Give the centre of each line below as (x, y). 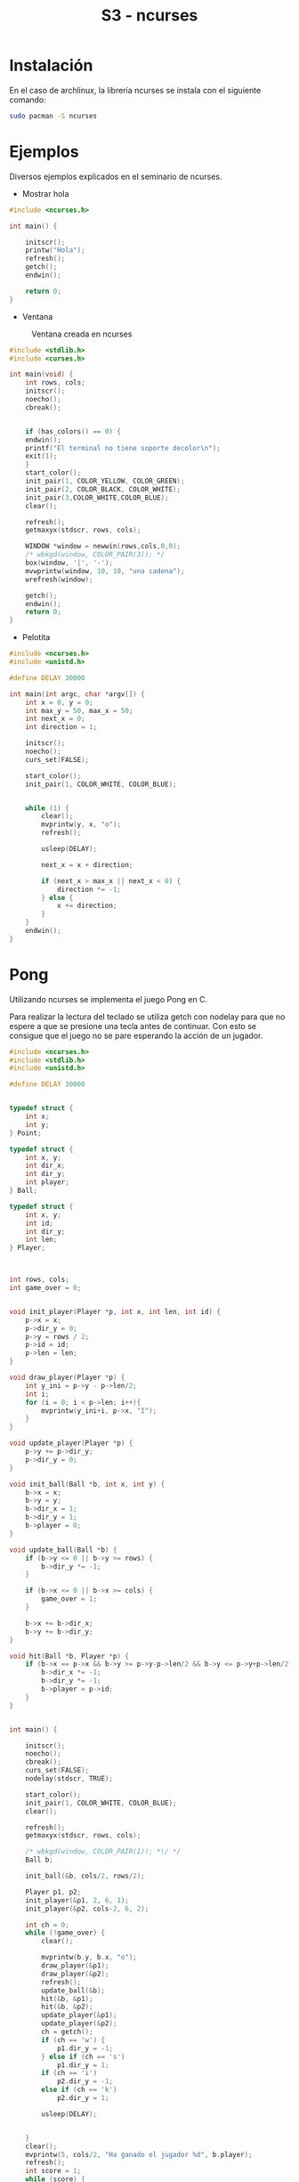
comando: (28, 100)
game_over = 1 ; (69, 1599)
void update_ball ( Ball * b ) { (63, 1550)
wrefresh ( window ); (59, 580)
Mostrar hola (45, 193)
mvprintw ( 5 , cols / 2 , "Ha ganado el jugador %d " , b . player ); (139, 2154)
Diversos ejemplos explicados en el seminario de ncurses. (116, 176)
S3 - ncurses (149, 16)
